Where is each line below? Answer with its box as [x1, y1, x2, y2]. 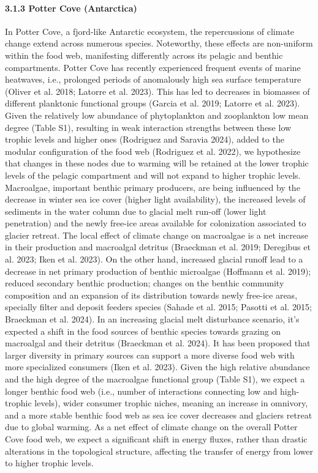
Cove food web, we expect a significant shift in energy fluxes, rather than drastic [5, 432, 308, 445]
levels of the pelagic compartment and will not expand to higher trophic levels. [5, 168, 301, 181]
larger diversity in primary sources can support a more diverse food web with [5, 348, 295, 361]
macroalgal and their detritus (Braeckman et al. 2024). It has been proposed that [5, 337, 311, 349]
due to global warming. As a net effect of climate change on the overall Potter [5, 420, 298, 433]
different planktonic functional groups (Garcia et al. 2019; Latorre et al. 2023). [5, 97, 300, 110]
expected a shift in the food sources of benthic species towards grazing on [5, 324, 281, 337]
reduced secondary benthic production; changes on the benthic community [5, 277, 284, 289]
